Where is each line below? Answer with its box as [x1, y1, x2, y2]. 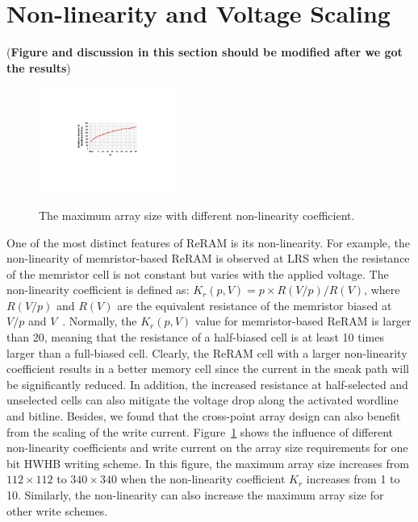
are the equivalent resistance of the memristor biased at [117, 296, 392, 313]
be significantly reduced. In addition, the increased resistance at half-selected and [6, 375, 408, 392]
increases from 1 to [306, 470, 400, 487]
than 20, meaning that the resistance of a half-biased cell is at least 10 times [6, 329, 384, 346]
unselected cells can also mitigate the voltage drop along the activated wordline [6, 391, 399, 408]
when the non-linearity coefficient [120, 470, 286, 487]
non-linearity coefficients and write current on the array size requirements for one [6, 439, 408, 456]
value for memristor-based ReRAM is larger [194, 313, 412, 329]
